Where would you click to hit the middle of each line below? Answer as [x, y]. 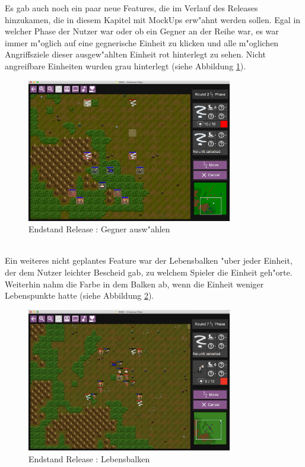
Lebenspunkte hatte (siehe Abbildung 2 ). [80, 295]
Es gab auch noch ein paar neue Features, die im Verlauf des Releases [131, 8]
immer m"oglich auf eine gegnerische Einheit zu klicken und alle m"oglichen [142, 42]
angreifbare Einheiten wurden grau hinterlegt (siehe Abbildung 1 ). [126, 65]
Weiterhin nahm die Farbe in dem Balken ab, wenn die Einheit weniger [134, 284]
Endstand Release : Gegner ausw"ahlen [99, 229]
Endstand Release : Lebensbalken [89, 458]
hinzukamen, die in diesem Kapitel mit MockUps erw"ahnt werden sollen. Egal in [153, 19]
